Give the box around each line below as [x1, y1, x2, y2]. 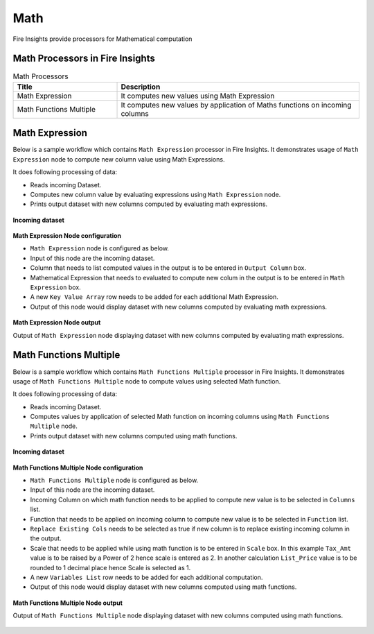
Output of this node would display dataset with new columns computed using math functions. [30, 583, 297, 591]
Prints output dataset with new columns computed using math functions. [30, 431, 238, 440]
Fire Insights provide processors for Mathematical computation [12, 35, 193, 43]
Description [121, 82, 161, 92]
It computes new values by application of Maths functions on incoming [121, 100, 352, 110]
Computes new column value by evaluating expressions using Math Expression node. [30, 190, 281, 198]
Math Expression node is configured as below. [30, 244, 170, 252]
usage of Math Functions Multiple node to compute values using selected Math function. [12, 377, 281, 385]
